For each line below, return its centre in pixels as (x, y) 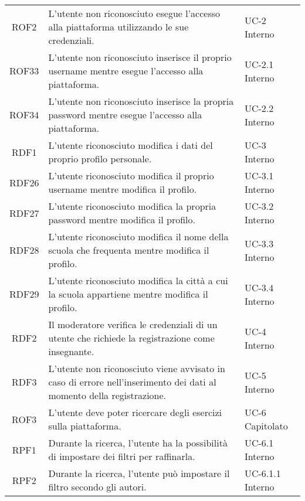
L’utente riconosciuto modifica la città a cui (138, 280)
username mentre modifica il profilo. (123, 189)
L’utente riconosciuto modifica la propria (132, 206)
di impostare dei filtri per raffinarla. (122, 456)
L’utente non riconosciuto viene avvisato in (137, 368)
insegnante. (71, 351)
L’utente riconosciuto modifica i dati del (131, 145)
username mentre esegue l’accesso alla (126, 71)
